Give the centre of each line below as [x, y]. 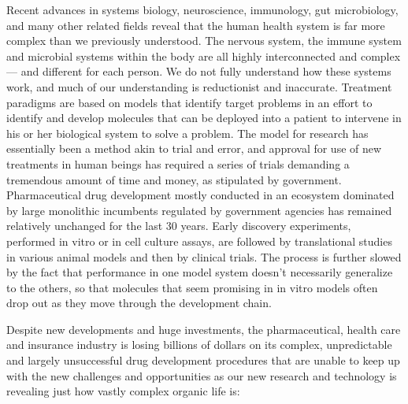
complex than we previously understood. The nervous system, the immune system [204, 41]
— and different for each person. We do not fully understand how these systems [199, 71]
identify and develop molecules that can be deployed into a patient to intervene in [204, 118]
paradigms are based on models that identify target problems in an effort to [189, 102]
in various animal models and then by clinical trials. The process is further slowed [204, 256]
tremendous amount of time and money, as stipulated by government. [174, 179]
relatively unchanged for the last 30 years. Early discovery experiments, [179, 226]
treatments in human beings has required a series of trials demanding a [178, 163]
